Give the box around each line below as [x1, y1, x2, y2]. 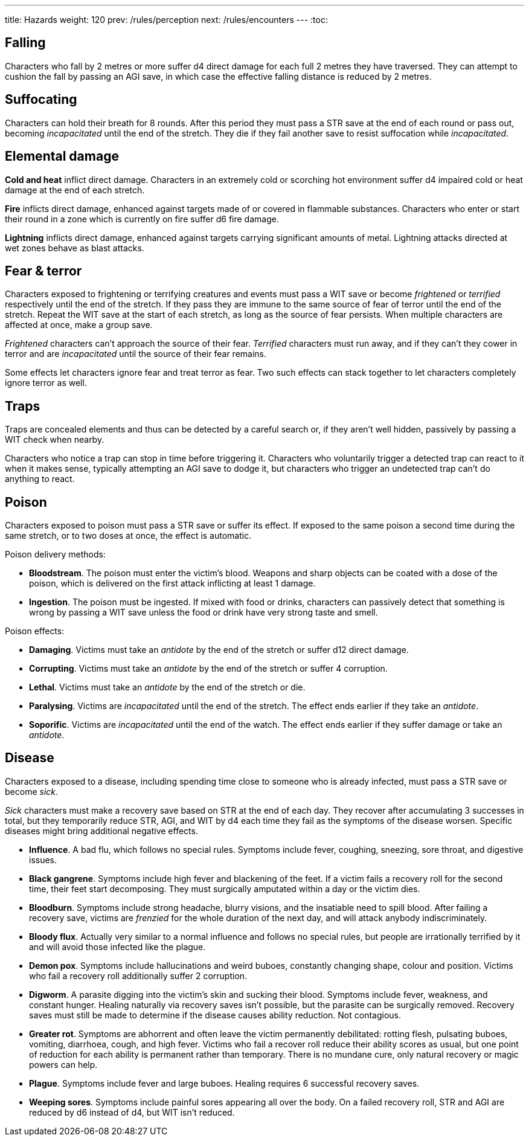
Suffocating [5, 92, 77, 108]
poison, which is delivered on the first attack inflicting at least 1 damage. [29, 578, 316, 589]
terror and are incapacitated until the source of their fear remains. [5, 349, 267, 359]
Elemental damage [5, 149, 119, 164]
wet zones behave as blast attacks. [5, 242, 144, 253]
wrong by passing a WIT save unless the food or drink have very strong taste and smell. [29, 607, 378, 618]
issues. [29, 854, 57, 865]
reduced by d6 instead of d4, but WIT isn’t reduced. [29, 1107, 235, 1117]
